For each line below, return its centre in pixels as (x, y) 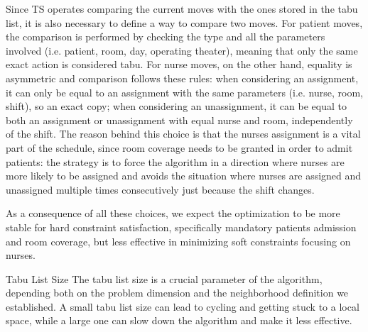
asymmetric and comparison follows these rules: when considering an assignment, (182, 78)
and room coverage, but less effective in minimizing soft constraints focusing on (178, 241)
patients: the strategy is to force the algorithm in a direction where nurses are (175, 161)
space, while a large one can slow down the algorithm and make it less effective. (179, 320)
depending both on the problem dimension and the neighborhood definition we (177, 293)
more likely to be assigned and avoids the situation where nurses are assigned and (184, 176)
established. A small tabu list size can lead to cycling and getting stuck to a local (183, 306)
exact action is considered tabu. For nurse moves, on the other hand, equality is (179, 64)
